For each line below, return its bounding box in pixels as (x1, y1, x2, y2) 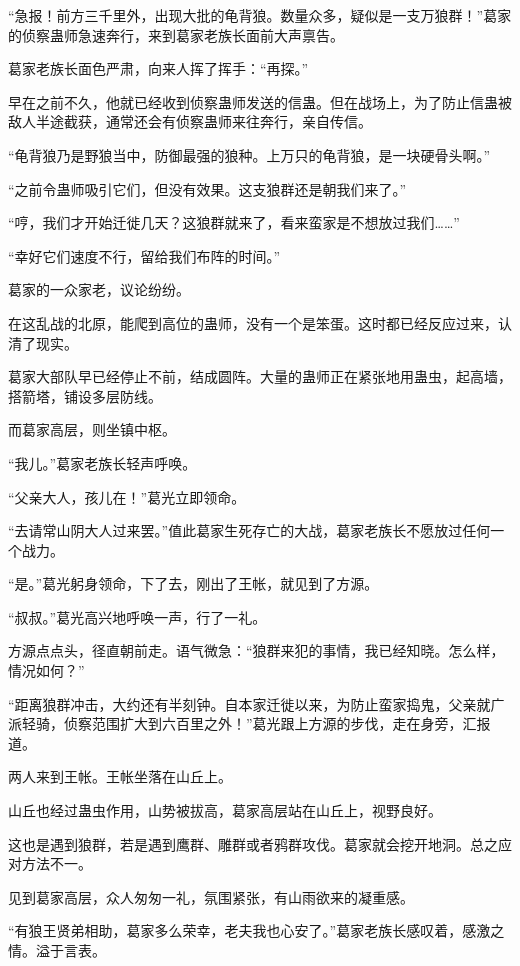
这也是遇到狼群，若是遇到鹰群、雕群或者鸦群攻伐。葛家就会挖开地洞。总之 (8, 833, 498, 854)
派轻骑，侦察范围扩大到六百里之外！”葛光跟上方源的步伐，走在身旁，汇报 (8, 713, 491, 734)
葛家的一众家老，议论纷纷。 (8, 279, 190, 300)
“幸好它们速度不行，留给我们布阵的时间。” (8, 245, 281, 266)
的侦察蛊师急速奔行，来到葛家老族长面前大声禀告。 (8, 24, 344, 45)
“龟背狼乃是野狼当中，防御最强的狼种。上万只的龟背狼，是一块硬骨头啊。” (8, 144, 491, 165)
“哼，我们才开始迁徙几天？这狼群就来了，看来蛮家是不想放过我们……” (8, 212, 460, 233)
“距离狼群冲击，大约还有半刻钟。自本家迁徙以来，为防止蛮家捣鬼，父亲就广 (8, 693, 505, 714)
